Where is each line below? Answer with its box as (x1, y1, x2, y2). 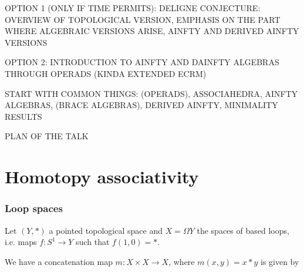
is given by (260, 255, 299, 267)
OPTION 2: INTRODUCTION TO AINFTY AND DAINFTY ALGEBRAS (5, 56, 279, 68)
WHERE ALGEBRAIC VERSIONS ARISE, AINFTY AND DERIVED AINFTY (5, 25, 299, 37)
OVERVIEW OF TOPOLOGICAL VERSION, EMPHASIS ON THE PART (5, 13, 281, 25)
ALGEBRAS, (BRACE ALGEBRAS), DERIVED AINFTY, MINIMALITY (5, 99, 278, 111)
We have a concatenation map (5, 255, 113, 267)
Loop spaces (5, 201, 63, 216)
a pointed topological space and (49, 224, 163, 236)
